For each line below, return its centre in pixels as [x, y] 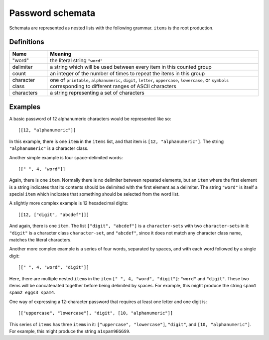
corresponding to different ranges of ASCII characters [113, 86]
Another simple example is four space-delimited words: [66, 157]
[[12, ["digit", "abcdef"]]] [54, 215]
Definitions [27, 42]
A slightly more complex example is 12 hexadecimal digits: [69, 203]
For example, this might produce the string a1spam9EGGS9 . [70, 331]
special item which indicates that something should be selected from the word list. [94, 194]
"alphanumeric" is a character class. [49, 148]
